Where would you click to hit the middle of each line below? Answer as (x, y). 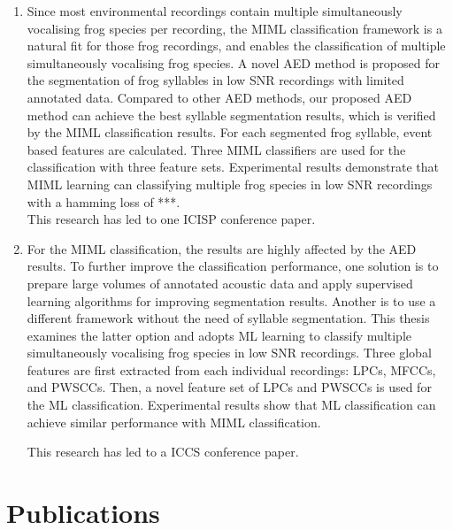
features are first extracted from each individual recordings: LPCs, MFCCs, (231, 369)
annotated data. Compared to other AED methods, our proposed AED (219, 97)
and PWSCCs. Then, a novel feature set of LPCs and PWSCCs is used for (229, 387)
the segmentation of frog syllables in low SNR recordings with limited (215, 80)
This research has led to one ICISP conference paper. (171, 219)
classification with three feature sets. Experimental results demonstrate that (233, 167)
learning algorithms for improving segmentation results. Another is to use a (231, 300)
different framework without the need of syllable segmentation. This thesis (228, 318)
